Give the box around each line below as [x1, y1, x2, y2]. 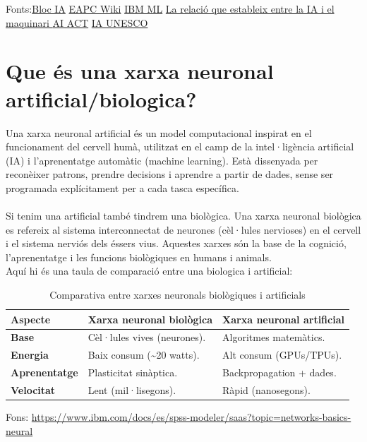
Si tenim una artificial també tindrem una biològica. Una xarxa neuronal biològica [6, 208, 361, 223]
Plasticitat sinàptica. [88, 365, 178, 380]
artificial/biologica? [6, 84, 197, 113]
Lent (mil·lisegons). [88, 383, 176, 397]
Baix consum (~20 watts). [88, 347, 200, 362]
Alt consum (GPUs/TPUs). [222, 347, 342, 362]
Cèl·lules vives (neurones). [88, 330, 206, 345]
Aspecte [11, 311, 51, 326]
